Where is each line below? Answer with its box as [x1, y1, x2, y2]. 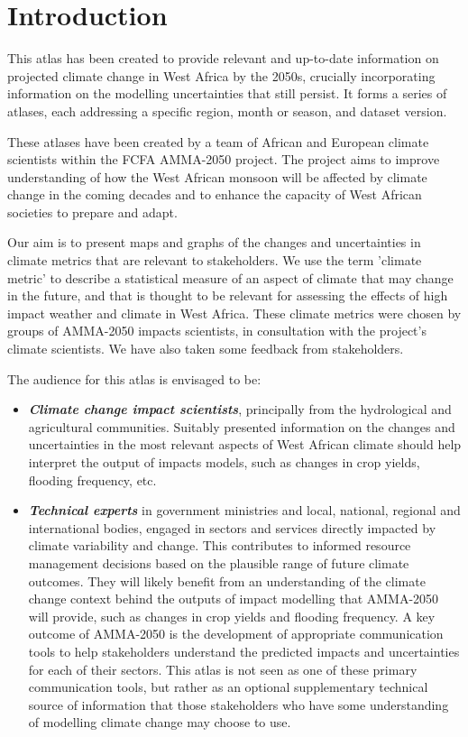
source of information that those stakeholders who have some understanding [28, 695, 449, 714]
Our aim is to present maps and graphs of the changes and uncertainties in [7, 233, 421, 252]
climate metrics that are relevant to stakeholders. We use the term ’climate [7, 251, 422, 270]
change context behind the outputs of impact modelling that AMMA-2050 [28, 589, 439, 608]
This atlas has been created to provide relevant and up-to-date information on [7, 49, 439, 68]
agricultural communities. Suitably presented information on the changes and [28, 417, 455, 436]
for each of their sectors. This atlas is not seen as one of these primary [28, 659, 418, 678]
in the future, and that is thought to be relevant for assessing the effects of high [7, 286, 448, 305]
